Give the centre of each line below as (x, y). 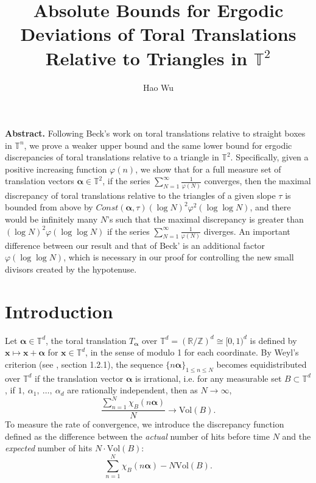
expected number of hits (49, 448)
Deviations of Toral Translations (158, 34)
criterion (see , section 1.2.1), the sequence (84, 364)
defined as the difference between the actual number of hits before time (137, 436)
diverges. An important (247, 231)
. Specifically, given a (269, 157)
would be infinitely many (51, 219)
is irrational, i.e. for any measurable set (209, 378)
